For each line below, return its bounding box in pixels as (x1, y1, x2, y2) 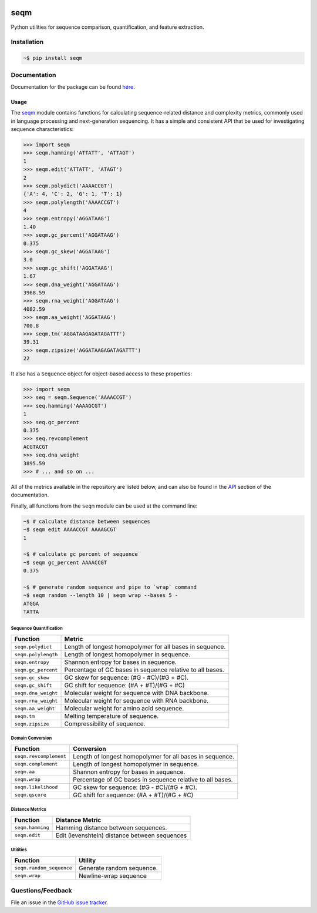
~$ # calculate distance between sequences (23, 518, 151, 525)
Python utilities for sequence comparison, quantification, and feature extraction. (11, 24, 205, 31)
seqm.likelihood (14, 784, 58, 790)
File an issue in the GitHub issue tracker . (11, 899, 109, 906)
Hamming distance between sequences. (56, 823, 167, 831)
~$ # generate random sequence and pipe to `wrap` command (23, 583, 197, 590)
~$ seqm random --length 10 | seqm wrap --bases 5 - (23, 592, 178, 599)
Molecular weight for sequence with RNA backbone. (64, 697, 208, 704)
